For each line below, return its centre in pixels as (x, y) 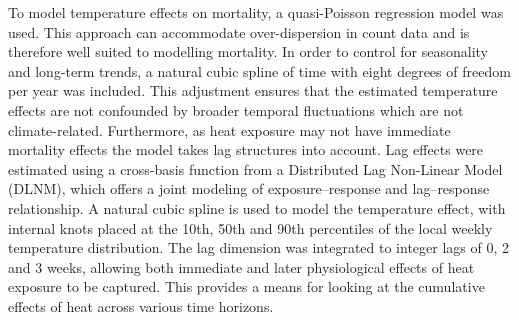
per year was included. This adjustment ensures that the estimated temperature (253, 90)
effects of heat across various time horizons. (141, 305)
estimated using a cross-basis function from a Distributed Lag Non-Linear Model (255, 168)
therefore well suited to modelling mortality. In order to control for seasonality (248, 51)
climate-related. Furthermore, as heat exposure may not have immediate (229, 129)
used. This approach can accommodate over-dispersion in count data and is (239, 31)
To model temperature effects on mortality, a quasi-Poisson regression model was (256, 12)
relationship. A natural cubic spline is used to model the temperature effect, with (257, 207)
